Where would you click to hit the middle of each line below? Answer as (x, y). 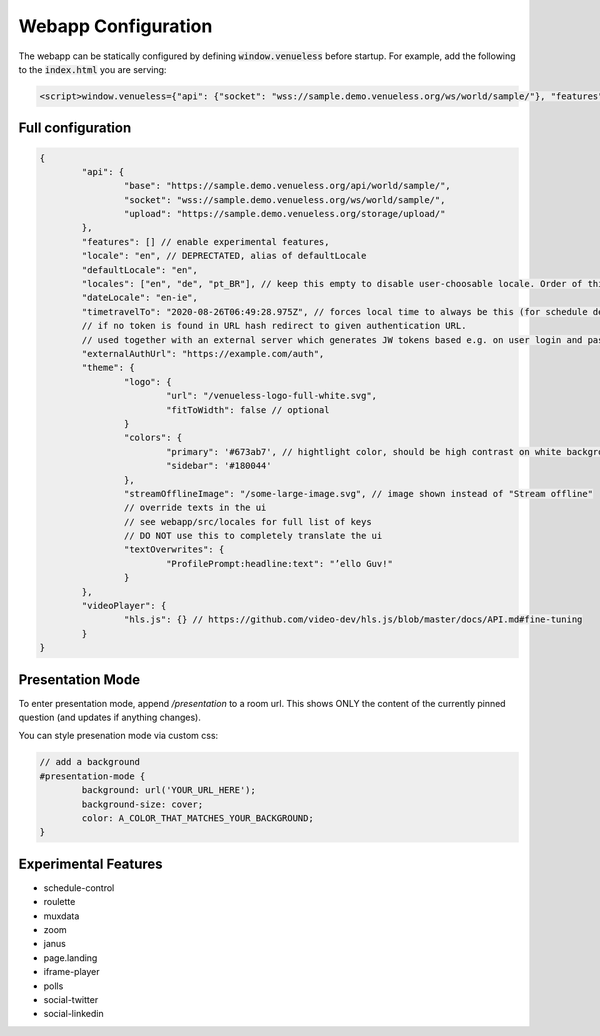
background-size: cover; (142, 804)
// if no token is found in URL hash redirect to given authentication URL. (274, 326)
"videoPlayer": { (124, 606)
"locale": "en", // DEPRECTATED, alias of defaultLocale (224, 256)
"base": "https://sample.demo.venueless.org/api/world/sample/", (287, 186)
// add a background (89, 762)
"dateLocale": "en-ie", (140, 298)
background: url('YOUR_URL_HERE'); (169, 790)
